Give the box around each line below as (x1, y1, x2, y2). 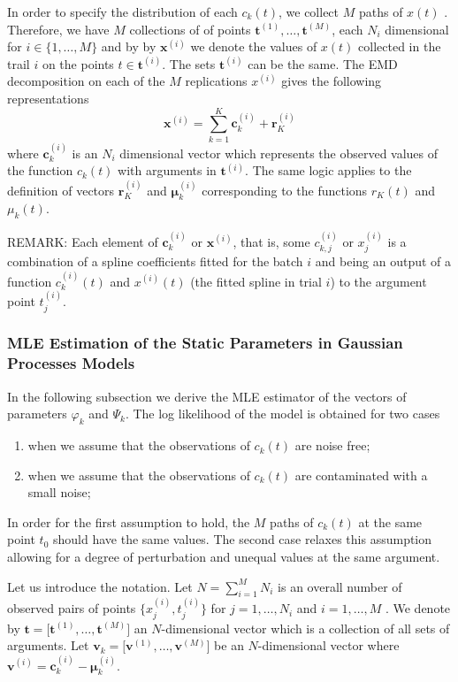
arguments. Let (7, 636, 89, 655)
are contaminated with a (294, 465, 428, 484)
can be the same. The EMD (248, 54, 398, 73)
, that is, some (233, 232, 310, 250)
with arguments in (118, 161, 217, 180)
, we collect (279, 3, 340, 20)
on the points (42, 54, 114, 73)
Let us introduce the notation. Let (7, 577, 193, 595)
